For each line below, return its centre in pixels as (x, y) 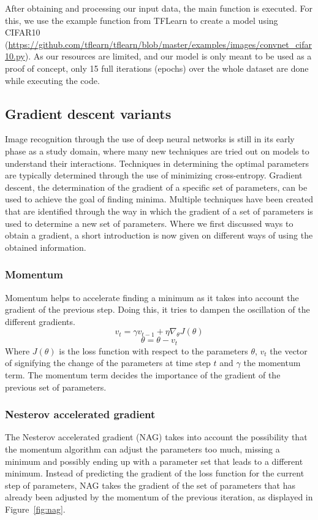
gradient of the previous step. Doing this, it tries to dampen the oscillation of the (157, 309)
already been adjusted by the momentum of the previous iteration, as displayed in (159, 497)
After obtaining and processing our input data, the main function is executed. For (159, 8)
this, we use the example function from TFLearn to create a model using (142, 20)
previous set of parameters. (56, 387)
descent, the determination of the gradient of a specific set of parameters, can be (156, 187)
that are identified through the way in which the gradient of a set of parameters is (159, 211)
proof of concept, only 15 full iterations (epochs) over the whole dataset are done (157, 68)
